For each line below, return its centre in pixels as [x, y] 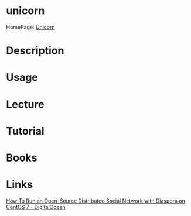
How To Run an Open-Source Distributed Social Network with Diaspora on [96, 201]
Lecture [25, 104]
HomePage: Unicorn [30, 27]
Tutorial [25, 131]
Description [35, 51]
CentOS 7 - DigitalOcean [36, 207]
